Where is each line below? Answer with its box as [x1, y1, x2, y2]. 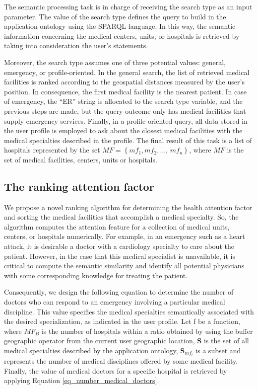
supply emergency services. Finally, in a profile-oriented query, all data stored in [4, 115, 248, 126]
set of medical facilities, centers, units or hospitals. [4, 154, 157, 164]
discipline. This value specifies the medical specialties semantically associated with [4, 306, 254, 316]
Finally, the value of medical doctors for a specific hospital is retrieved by [4, 365, 227, 376]
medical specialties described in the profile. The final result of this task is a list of [4, 135, 252, 145]
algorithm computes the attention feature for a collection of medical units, [4, 221, 230, 232]
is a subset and [195, 345, 241, 356]
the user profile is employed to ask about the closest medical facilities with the [4, 125, 243, 136]
